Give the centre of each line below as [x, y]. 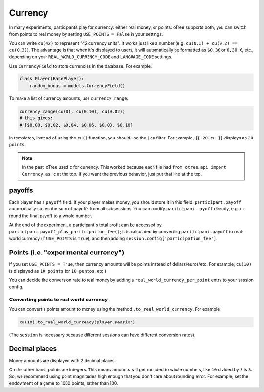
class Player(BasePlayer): [52, 79]
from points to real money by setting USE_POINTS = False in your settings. [86, 34]
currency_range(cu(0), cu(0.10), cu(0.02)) [72, 111]
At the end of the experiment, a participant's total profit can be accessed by [85, 225]
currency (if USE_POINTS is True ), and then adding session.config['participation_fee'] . [119, 239]
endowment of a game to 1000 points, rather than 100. [64, 383]
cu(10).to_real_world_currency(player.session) [77, 322]
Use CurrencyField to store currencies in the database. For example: [80, 66]
